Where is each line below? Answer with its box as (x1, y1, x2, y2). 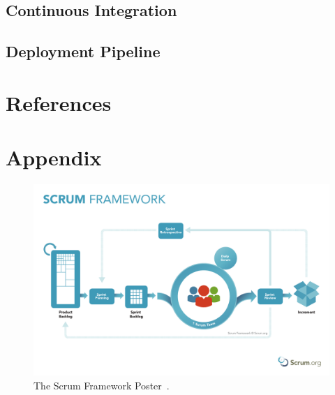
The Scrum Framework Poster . (33, 378, 170, 392)
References (6, 88, 112, 117)
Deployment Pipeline (6, 40, 161, 62)
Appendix (6, 143, 102, 172)
